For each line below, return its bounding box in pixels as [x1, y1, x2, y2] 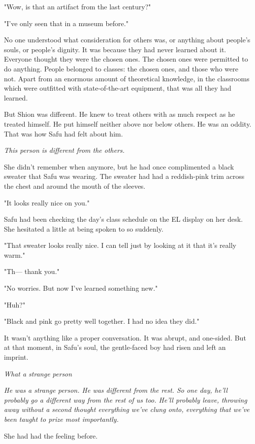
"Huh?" [4, 299, 26, 309]
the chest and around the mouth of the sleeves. [4, 180, 146, 191]
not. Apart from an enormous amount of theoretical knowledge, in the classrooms [4, 73, 250, 83]
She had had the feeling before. [4, 430, 98, 441]
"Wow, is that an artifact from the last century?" [4, 1, 151, 11]
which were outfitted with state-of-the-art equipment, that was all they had [4, 83, 231, 93]
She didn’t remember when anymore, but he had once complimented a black [4, 161, 234, 171]
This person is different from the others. [4, 145, 125, 155]
